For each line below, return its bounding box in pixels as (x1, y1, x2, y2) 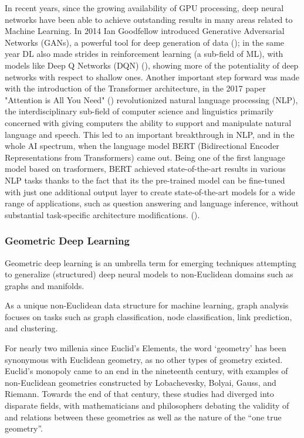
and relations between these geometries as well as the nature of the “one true (5, 410, 282, 423)
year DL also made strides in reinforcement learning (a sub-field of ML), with (5, 47, 283, 60)
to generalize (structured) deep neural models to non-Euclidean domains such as (5, 268, 293, 280)
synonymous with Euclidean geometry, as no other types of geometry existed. (5, 353, 283, 365)
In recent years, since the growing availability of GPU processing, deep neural (5, 2, 284, 13)
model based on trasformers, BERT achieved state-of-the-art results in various (5, 162, 286, 175)
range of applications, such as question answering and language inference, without (5, 197, 299, 209)
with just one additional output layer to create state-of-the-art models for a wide (5, 185, 295, 198)
